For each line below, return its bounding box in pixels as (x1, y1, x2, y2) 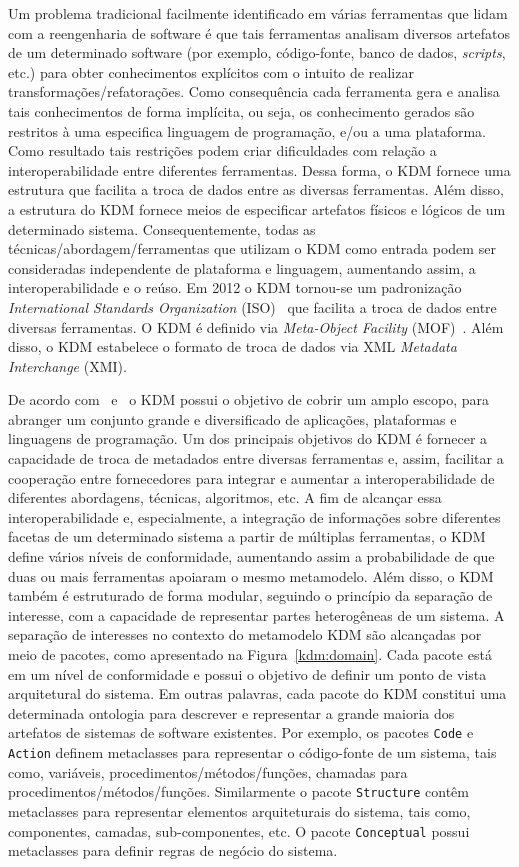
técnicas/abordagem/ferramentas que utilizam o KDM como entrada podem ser (8, 238, 496, 259)
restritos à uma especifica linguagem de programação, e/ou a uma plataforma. (8, 120, 486, 141)
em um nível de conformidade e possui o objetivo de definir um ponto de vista (8, 663, 487, 684)
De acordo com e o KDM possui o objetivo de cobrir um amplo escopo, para (8, 389, 490, 410)
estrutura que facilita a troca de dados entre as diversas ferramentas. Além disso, (8, 179, 504, 200)
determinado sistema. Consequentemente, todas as (8, 218, 316, 239)
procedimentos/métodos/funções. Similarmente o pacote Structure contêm (8, 781, 470, 802)
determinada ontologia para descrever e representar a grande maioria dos (8, 702, 455, 723)
